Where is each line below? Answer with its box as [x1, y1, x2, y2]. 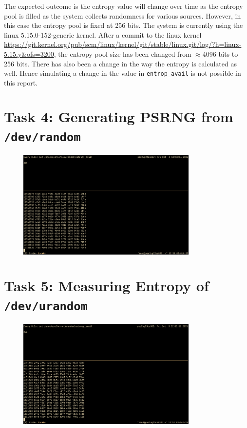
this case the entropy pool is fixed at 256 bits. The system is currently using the [4, 20, 243, 30]
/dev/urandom [4, 299, 88, 313]
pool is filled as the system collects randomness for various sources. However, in [4, 10, 241, 21]
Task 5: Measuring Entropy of [4, 275, 209, 295]
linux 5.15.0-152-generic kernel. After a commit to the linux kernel [4, 29, 202, 40]
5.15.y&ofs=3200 [4, 48, 54, 59]
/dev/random [4, 130, 81, 144]
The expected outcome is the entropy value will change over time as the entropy [4, 1, 243, 11]
